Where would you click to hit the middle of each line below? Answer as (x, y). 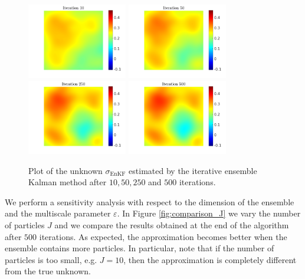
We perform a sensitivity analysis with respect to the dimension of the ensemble (150, 201)
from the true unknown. (48, 271)
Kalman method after (68, 182)
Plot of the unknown (65, 170)
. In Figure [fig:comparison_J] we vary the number (209, 213)
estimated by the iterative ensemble (193, 170)
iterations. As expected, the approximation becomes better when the (163, 236)
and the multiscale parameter (58, 213)
